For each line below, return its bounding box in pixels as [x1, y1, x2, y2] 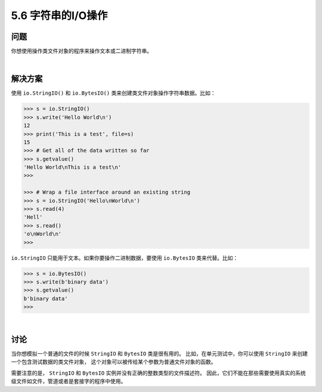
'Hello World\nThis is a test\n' [23, 164, 122, 171]
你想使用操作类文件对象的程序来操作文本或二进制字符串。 [11, 48, 152, 55]
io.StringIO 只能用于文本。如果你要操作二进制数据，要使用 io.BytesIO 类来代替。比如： [11, 254, 239, 262]
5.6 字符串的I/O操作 [11, 9, 108, 22]
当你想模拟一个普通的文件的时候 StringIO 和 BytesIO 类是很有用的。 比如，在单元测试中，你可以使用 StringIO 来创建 [11, 350, 308, 357]
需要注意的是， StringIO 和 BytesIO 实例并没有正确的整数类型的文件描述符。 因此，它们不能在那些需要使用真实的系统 [11, 369, 306, 377]
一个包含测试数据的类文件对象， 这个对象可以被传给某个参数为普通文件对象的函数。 [11, 358, 216, 366]
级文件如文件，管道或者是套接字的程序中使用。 [11, 378, 126, 385]
